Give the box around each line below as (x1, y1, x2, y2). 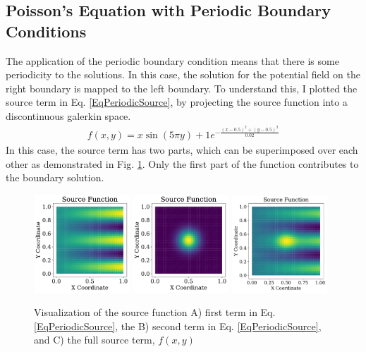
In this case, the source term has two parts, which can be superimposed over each (6, 142, 358, 157)
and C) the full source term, (34, 332, 155, 347)
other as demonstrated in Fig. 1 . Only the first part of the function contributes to (6, 156, 359, 171)
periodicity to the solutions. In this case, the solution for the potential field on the (6, 67, 360, 82)
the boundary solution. (6, 170, 104, 185)
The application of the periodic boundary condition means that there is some (6, 53, 339, 68)
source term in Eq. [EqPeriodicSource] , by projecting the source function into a (6, 95, 348, 109)
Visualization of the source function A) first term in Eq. (34, 305, 276, 320)
